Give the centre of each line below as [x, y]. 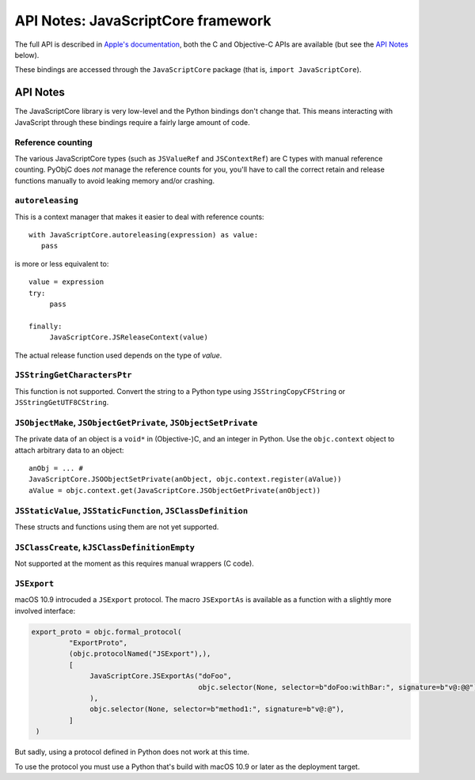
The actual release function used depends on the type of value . [118, 355]
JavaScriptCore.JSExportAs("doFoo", [161, 676]
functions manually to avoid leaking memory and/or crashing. [115, 180]
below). [27, 55]
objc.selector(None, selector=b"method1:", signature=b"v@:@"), [217, 709]
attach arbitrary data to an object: [69, 450]
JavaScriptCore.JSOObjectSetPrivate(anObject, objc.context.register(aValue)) [185, 479]
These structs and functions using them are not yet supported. [117, 527]
